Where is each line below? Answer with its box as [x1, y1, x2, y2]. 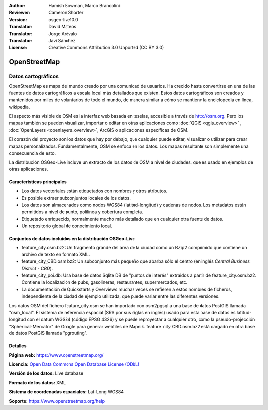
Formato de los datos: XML [9, 379, 66, 385]
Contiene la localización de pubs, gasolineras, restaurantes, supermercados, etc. [21, 279, 188, 285]
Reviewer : [9, 10, 31, 16]
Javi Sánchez [48, 37, 76, 43]
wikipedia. [9, 104, 30, 110]
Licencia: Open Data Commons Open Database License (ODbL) [9, 361, 140, 367]
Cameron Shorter [48, 10, 84, 16]
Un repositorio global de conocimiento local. [21, 223, 112, 229]
